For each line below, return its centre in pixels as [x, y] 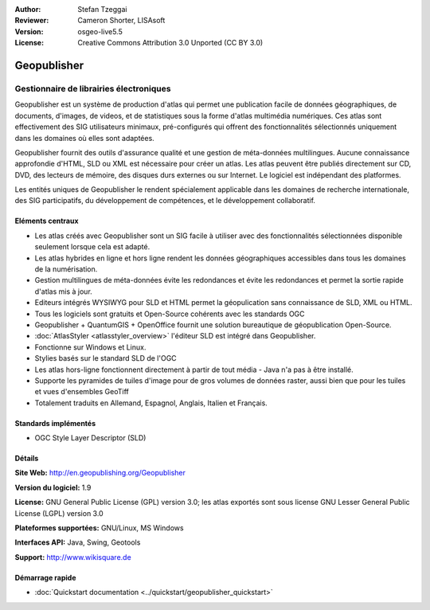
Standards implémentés [55, 423]
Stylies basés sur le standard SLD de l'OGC [106, 358]
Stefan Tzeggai [102, 9]
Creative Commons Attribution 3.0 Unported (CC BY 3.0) [170, 43]
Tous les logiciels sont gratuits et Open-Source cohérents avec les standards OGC [170, 314]
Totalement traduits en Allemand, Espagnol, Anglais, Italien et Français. [151, 403]
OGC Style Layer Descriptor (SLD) [90, 438]
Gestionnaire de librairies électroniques [93, 88]
